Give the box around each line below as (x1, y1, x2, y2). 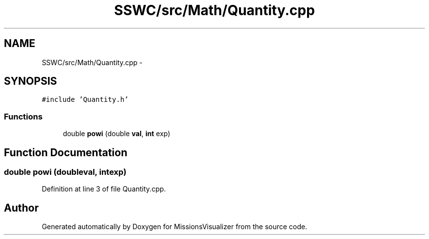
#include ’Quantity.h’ (42, 96, 129, 104)
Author (4, 201, 39, 214)
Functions (4, 111, 43, 121)
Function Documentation (4, 146, 127, 159)
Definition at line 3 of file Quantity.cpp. (42, 185, 166, 193)
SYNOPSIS (4, 75, 57, 88)
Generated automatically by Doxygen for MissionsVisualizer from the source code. (42, 222, 308, 231)
